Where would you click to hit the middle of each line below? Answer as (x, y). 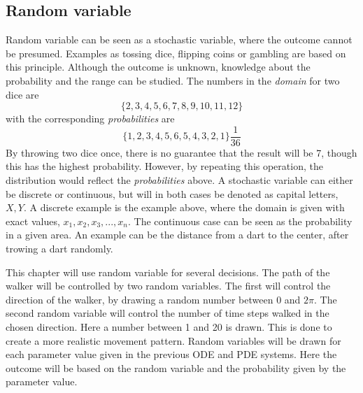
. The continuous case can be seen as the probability (240, 221)
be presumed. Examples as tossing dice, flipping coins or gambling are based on (176, 53)
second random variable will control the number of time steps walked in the (168, 313)
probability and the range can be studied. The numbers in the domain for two (173, 80)
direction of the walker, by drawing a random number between (140, 299)
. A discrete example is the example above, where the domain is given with (184, 207)
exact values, (33, 221)
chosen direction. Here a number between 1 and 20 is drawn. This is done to (169, 326)
